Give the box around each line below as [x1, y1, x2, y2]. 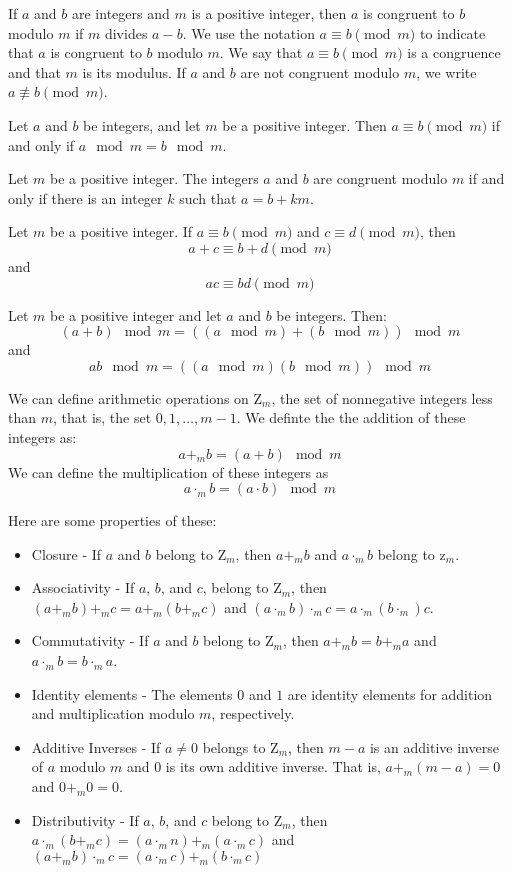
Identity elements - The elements [31, 683, 233, 704]
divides [104, 22, 148, 43]
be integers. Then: [276, 304, 387, 325]
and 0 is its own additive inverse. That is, [126, 756, 381, 777]
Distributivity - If [31, 809, 139, 830]
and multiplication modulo [31, 703, 195, 724]
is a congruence [407, 42, 501, 63]
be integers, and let [83, 114, 201, 135]
